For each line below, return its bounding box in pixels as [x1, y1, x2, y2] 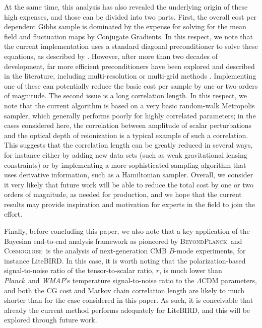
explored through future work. [4, 314, 97, 325]
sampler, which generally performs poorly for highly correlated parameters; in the [4, 110, 256, 120]
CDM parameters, [201, 275, 257, 286]
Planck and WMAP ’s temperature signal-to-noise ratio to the [4, 275, 194, 286]
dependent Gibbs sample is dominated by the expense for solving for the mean [4, 21, 246, 32]
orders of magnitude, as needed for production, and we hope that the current [4, 189, 242, 200]
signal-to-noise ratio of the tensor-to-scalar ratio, [4, 265, 154, 276]
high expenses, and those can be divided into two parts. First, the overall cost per [4, 11, 256, 22]
